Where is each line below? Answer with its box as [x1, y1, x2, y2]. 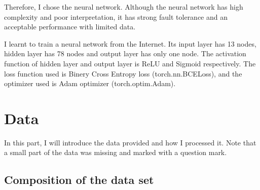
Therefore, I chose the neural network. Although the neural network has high [4, 2, 243, 12]
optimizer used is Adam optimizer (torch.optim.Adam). [4, 78, 176, 89]
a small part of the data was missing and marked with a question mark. [4, 147, 227, 158]
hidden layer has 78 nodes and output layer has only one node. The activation [4, 48, 246, 59]
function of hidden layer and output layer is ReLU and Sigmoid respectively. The [4, 58, 256, 68]
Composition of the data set [4, 172, 154, 187]
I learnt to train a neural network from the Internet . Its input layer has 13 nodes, [4, 38, 256, 49]
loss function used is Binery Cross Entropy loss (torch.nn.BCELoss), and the [4, 68, 242, 79]
